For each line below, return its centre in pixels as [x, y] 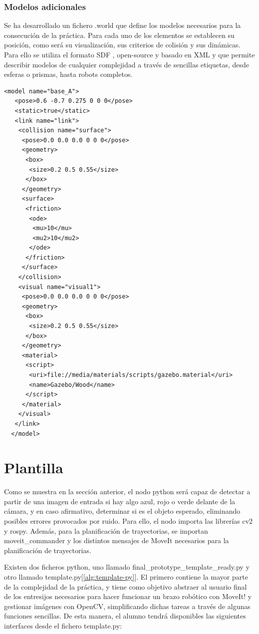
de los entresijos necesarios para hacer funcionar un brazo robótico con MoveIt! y [128, 596]
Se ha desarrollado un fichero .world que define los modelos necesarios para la [123, 25]
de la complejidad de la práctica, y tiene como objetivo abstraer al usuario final [126, 586]
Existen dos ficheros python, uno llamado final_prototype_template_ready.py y [127, 567]
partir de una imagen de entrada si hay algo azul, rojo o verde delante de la [120, 501]
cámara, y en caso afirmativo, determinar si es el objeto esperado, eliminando [122, 511]
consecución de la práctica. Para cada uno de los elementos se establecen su [119, 35]
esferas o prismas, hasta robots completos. [68, 74]
